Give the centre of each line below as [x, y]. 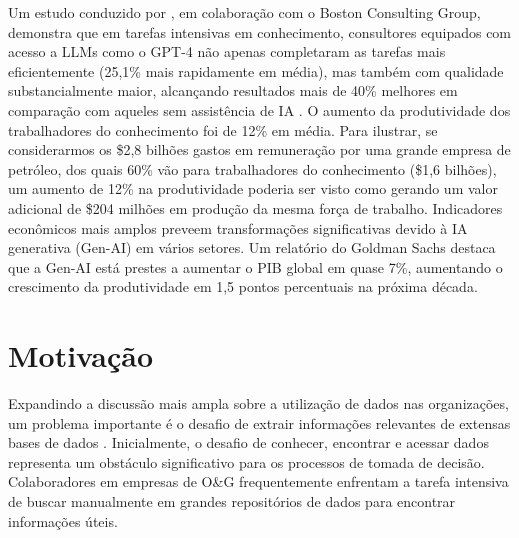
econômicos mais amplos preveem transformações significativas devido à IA [238, 227]
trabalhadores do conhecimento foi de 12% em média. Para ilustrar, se [223, 129]
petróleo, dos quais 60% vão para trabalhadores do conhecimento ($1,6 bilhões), [252, 168]
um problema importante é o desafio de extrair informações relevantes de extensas [259, 422]
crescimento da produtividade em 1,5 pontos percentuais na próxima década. [243, 286]
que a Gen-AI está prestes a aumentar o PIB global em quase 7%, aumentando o [255, 266]
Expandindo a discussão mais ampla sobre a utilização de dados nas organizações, [258, 403]
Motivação [81, 355]
